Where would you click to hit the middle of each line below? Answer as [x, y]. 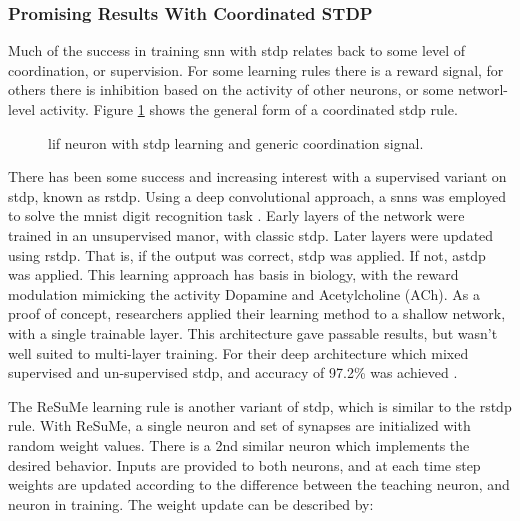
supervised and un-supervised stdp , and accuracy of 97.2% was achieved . [233, 372]
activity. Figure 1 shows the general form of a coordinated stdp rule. [248, 109]
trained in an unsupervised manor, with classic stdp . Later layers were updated [251, 234]
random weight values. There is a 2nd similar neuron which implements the [239, 444]
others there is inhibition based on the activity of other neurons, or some [231, 89]
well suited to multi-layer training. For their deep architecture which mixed [238, 352]
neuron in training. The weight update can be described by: [191, 503]
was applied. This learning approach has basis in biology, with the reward [233, 274]
